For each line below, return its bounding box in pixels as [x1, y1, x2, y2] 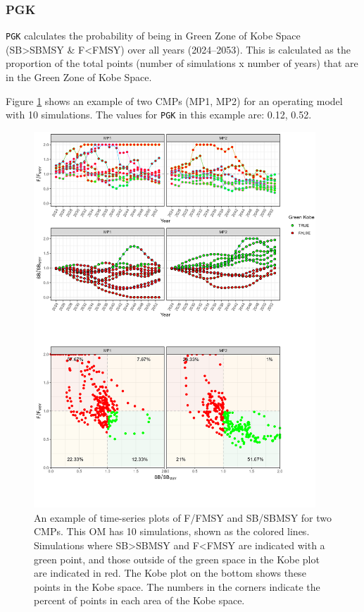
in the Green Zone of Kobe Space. [6, 70, 152, 85]
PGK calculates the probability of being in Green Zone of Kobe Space [6, 28, 301, 43]
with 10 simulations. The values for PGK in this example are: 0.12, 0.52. [6, 107, 312, 122]
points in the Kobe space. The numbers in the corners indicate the [34, 579, 320, 594]
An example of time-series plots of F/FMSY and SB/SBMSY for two [34, 510, 332, 525]
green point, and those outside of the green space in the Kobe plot [34, 551, 320, 566]
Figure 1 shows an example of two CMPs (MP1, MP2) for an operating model [6, 93, 343, 108]
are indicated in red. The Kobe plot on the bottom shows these [34, 565, 306, 580]
